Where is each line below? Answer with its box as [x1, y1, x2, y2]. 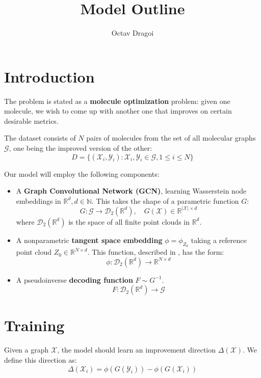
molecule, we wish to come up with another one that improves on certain [4, 105, 232, 116]
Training [4, 315, 65, 336]
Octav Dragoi [111, 28, 154, 38]
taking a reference [191, 234, 247, 245]
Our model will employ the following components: [4, 168, 160, 179]
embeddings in [16, 195, 61, 206]
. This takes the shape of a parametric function [92, 195, 239, 206]
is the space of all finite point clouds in [68, 216, 190, 227]
